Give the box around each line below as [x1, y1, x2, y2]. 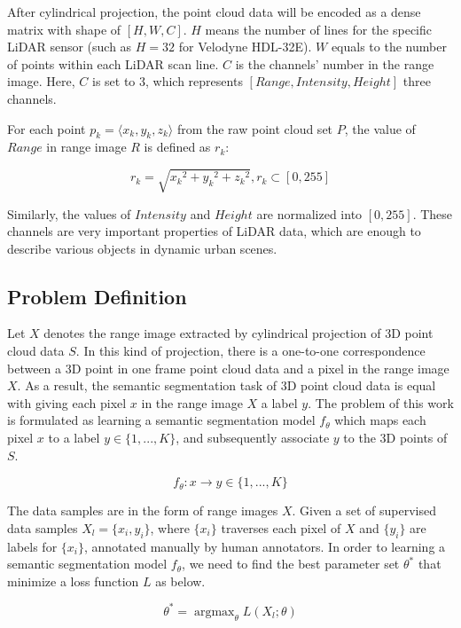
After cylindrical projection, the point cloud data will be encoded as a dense [7, 3, 421, 20]
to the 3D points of [343, 428, 448, 447]
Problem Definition [7, 282, 187, 310]
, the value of [344, 119, 416, 137]
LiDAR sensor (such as [7, 37, 132, 56]
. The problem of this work [308, 393, 454, 412]
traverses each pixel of [221, 518, 341, 537]
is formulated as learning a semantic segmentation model [7, 411, 316, 429]
